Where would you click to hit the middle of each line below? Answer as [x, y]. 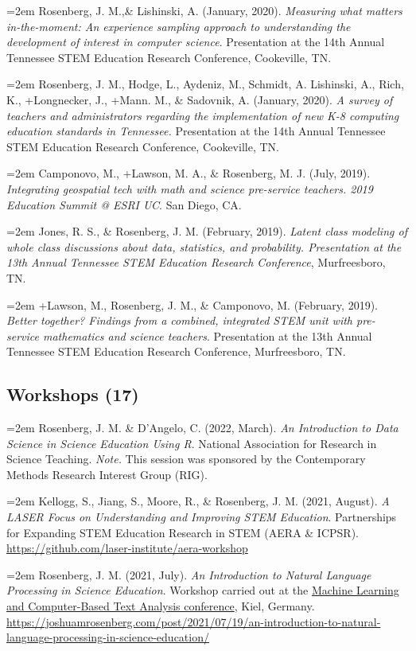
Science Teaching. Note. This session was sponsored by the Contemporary [186, 459]
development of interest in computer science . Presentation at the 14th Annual [196, 42]
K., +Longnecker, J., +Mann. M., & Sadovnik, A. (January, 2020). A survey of [200, 99]
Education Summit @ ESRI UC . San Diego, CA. [124, 204]
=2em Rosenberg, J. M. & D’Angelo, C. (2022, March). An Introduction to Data [202, 428]
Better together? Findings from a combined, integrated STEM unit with [180, 320]
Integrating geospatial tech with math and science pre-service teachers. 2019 [190, 188]
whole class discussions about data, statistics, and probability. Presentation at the [204, 246]
